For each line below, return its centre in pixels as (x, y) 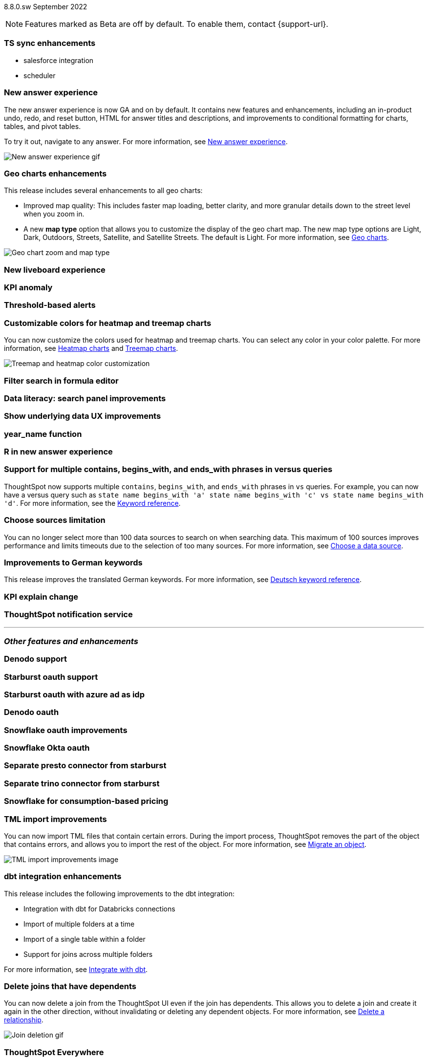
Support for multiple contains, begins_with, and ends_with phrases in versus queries (168, 469)
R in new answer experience (58, 452)
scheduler (40, 75)
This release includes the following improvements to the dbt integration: (119, 893)
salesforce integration (59, 60)
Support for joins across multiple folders (88, 954)
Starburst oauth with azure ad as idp (74, 694)
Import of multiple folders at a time (79, 924)
